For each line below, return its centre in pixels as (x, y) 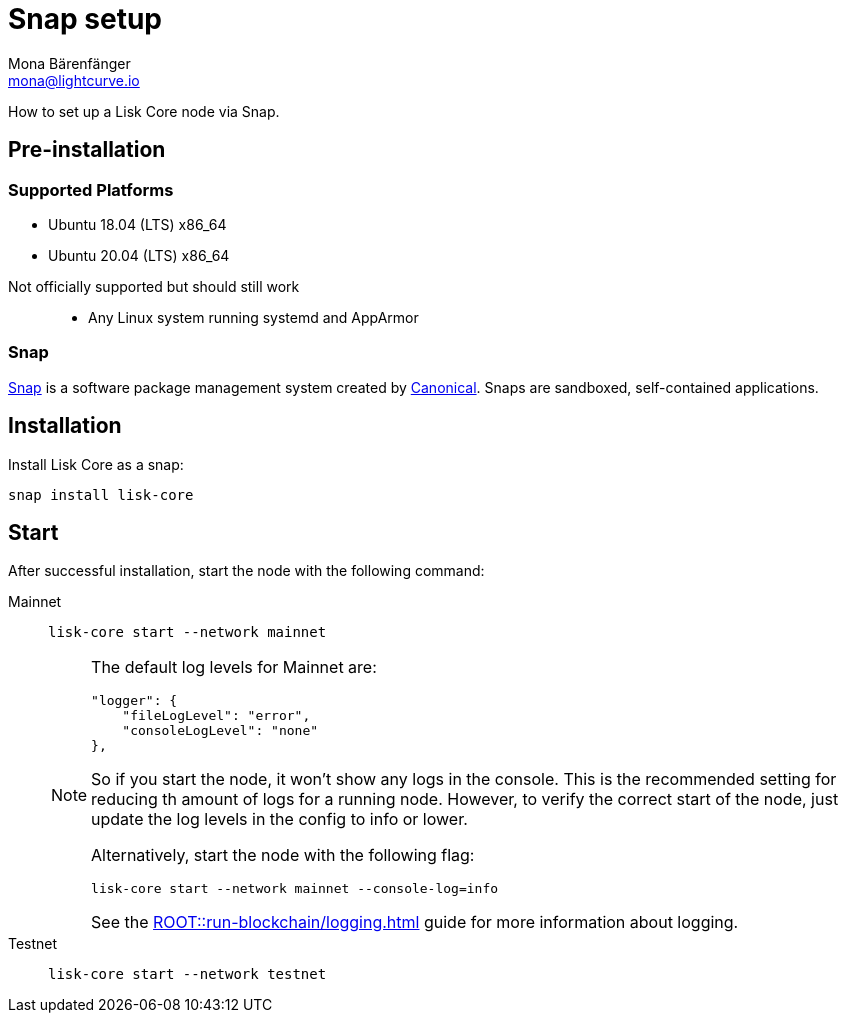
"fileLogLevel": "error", (216, 716)
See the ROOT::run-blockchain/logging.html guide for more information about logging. (415, 922)
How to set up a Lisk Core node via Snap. (144, 111)
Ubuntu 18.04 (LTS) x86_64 (137, 224)
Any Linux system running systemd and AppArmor (253, 317)
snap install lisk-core (101, 494)
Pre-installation (87, 150)
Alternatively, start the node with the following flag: (283, 855)
